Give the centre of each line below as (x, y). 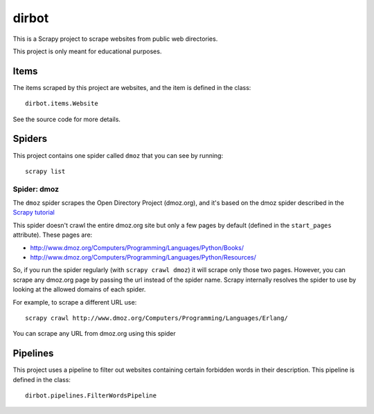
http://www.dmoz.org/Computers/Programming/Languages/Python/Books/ (137, 247)
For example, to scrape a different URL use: (75, 302)
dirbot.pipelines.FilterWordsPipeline (91, 396)
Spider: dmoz (36, 189)
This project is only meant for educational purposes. (87, 51)
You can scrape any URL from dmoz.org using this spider (94, 334)
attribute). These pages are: (53, 235)
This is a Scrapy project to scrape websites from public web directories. (115, 39)
